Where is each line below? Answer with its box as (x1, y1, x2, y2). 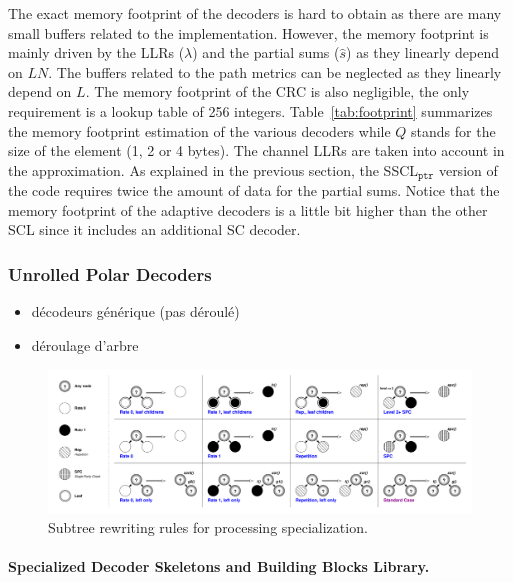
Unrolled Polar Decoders (8, 261, 212, 286)
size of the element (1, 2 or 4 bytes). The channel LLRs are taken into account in (8, 140, 505, 161)
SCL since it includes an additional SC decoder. (8, 219, 301, 240)
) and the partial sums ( (192, 42, 340, 63)
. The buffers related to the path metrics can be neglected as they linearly (48, 61, 502, 82)
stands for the (411, 120, 496, 141)
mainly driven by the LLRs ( (8, 42, 185, 63)
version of (438, 159, 498, 180)
